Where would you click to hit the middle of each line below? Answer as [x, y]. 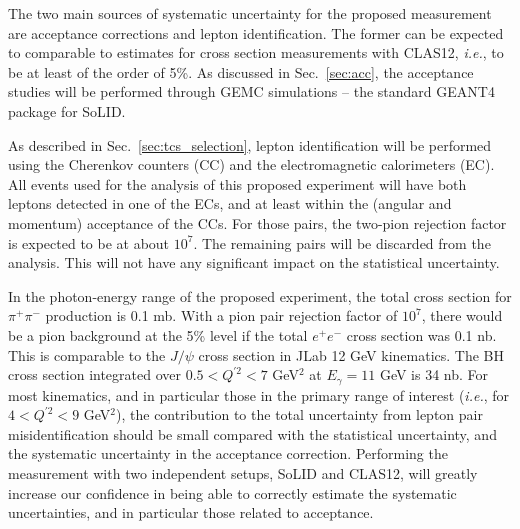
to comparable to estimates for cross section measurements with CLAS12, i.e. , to [256, 52]
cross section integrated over [94, 374]
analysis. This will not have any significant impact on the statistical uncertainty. [254, 262]
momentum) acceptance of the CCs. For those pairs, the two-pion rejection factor [257, 222]
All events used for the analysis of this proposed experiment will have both [237, 183]
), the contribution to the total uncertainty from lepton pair [299, 414]
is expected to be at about [89, 242]
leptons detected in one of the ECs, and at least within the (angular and [230, 203]
